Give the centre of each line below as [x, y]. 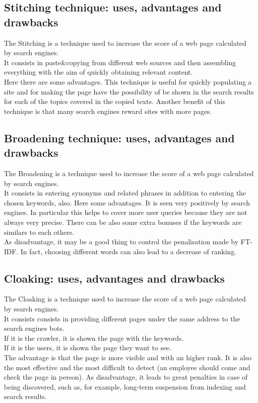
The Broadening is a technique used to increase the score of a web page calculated [129, 173]
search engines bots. [34, 328]
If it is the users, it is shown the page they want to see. [88, 348]
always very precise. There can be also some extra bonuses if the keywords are [123, 222]
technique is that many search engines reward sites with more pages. [108, 111]
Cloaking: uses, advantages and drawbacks [114, 278]
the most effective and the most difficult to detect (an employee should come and [127, 367]
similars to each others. [39, 232]
